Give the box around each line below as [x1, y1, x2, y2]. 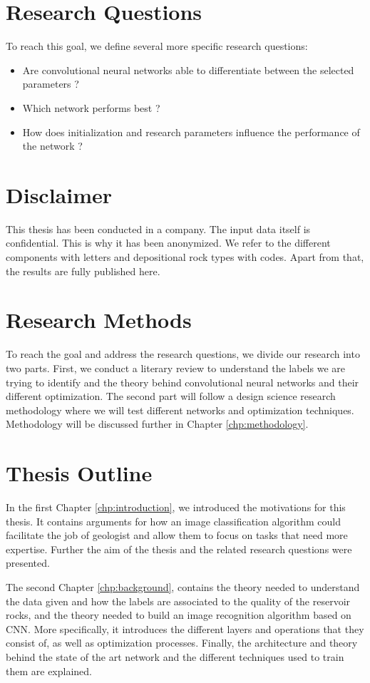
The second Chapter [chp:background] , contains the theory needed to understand [6, 579, 360, 594]
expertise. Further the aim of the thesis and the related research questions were [6, 541, 352, 556]
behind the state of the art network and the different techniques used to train [6, 649, 344, 664]
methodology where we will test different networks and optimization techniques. [6, 402, 354, 417]
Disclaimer [6, 180, 113, 209]
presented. [6, 555, 50, 570]
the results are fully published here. [6, 263, 160, 278]
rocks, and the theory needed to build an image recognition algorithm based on [6, 607, 351, 622]
